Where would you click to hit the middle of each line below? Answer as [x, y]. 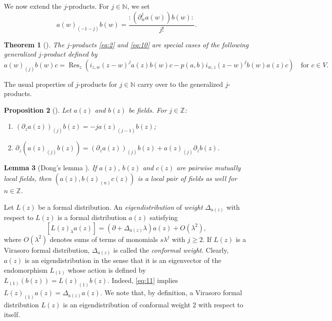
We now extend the [33, 6]
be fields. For [148, 110]
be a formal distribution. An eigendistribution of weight [120, 207]
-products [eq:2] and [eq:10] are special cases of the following [159, 44]
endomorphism [26, 270]
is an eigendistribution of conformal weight [127, 304]
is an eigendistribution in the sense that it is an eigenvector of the [123, 260]
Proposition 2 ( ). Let [38, 110]
